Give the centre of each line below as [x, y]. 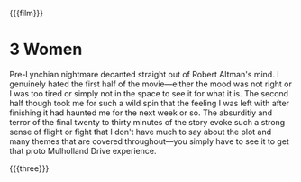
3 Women [46, 50]
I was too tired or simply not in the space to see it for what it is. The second [149, 93]
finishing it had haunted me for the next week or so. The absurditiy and [141, 113]
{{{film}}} [27, 13]
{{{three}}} [29, 168]
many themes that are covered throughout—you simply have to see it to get [150, 141]
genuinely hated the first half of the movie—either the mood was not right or [151, 84]
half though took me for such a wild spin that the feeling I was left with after [150, 103]
